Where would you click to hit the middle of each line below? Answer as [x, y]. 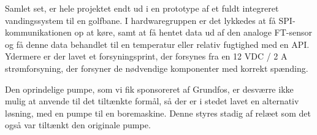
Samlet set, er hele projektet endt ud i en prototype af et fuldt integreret [142, 8]
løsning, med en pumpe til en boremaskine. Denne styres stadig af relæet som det [158, 113]
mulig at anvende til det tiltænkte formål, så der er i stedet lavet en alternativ [152, 101]
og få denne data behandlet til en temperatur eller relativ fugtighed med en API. [157, 44]
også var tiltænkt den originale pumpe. [78, 125]
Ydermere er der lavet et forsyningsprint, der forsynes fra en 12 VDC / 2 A [146, 56]
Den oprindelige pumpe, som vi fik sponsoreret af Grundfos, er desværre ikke [149, 89]
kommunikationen [38, 32]
